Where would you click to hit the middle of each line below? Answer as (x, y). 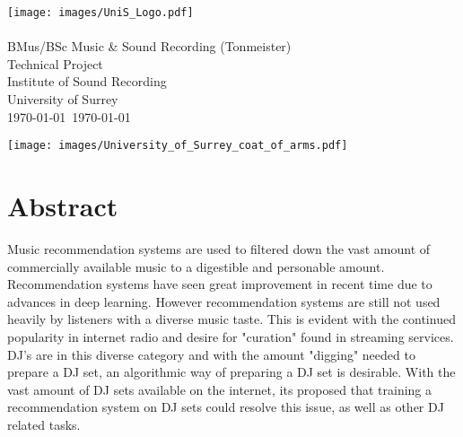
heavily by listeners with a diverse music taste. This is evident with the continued (231, 319)
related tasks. (44, 424)
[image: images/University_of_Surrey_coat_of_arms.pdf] (178, 146)
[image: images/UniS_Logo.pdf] (100, 13)
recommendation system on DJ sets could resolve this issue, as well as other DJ (226, 407)
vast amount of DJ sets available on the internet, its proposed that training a (220, 389)
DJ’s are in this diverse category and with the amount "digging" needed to (211, 354)
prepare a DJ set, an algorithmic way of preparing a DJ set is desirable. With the (231, 372)
